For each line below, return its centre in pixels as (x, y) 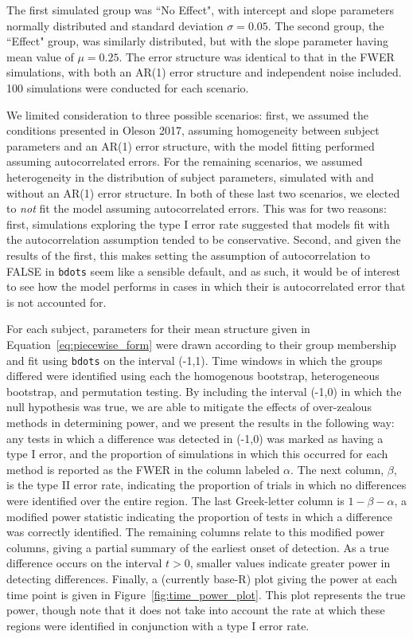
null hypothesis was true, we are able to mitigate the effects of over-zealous (189, 407)
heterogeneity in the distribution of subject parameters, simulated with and (190, 176)
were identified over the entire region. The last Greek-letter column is (175, 500)
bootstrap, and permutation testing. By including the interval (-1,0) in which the (204, 391)
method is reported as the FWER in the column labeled (143, 469)
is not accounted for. (56, 302)
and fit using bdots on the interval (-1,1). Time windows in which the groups (195, 360)
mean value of (40, 56)
